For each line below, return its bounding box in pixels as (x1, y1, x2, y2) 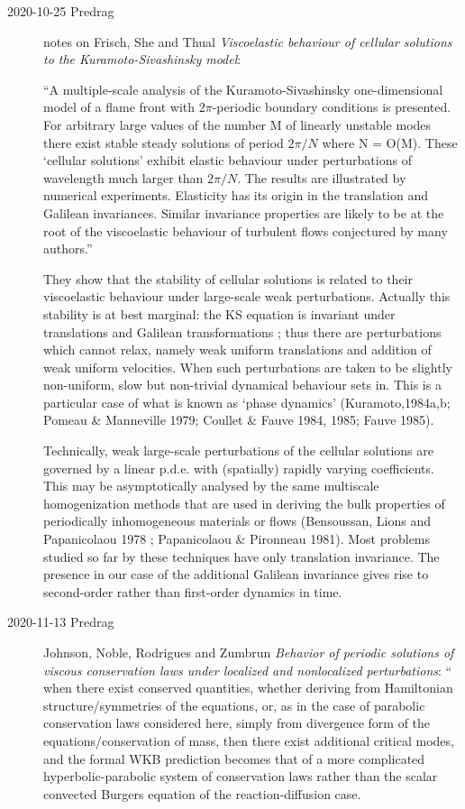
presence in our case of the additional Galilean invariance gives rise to (43, 565, 429, 584)
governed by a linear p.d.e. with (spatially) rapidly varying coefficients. (43, 458, 434, 477)
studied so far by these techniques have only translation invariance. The (43, 547, 440, 565)
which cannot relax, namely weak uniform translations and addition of (43, 340, 432, 359)
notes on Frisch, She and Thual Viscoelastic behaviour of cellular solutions (43, 32, 452, 51)
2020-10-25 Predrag (7, 2, 114, 20)
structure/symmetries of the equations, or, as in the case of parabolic (43, 695, 425, 714)
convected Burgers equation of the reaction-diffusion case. (43, 784, 361, 803)
